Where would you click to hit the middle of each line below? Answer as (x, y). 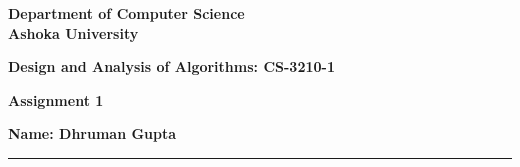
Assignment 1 (56, 99)
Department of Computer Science (126, 13)
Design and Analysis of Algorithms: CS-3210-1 (171, 66)
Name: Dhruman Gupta (92, 133)
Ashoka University (73, 32)
